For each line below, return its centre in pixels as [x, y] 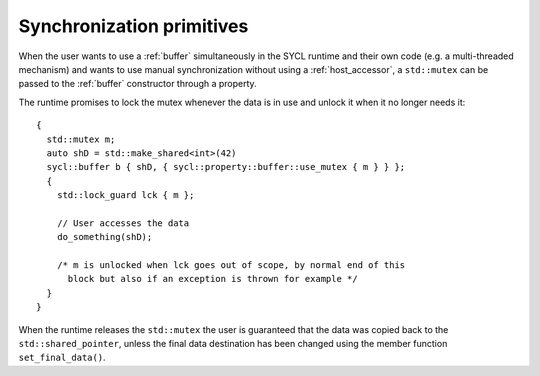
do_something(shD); [104, 237]
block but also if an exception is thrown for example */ [213, 279]
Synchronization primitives [133, 26]
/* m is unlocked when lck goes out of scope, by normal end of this [231, 265]
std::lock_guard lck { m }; [125, 195]
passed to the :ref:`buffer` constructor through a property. [137, 84]
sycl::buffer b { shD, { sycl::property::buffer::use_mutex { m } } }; [226, 167]
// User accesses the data [123, 223]
